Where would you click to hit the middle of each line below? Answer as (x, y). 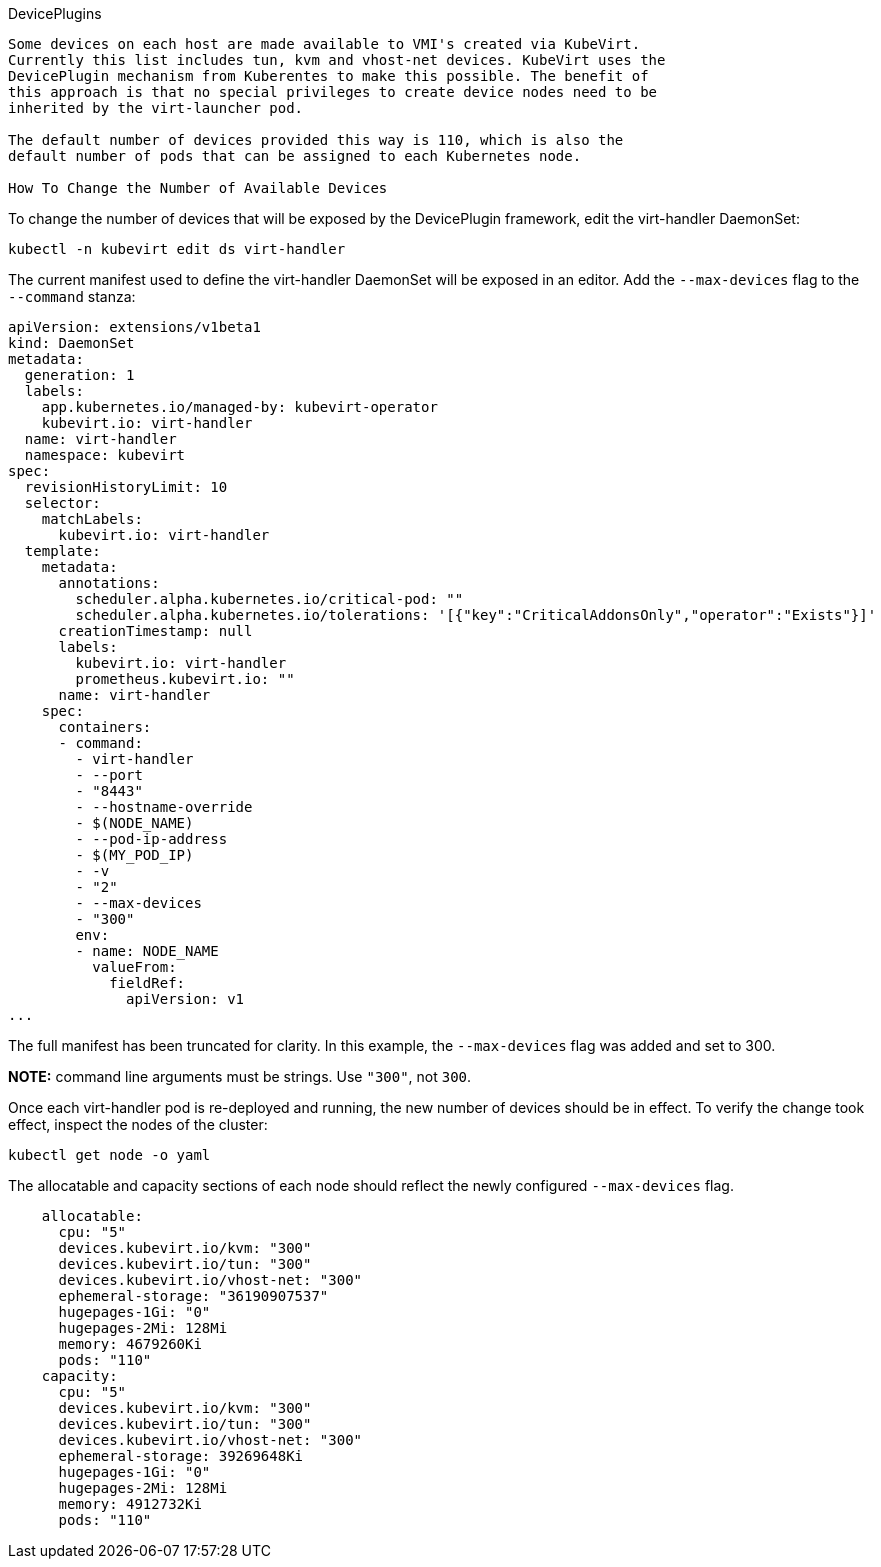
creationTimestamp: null (155, 631)
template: (62, 551)
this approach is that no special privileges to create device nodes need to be (333, 92)
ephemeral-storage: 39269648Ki (181, 1456)
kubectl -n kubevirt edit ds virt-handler (177, 249)
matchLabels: (92, 519)
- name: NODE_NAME (147, 951)
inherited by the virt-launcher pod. (156, 108)
